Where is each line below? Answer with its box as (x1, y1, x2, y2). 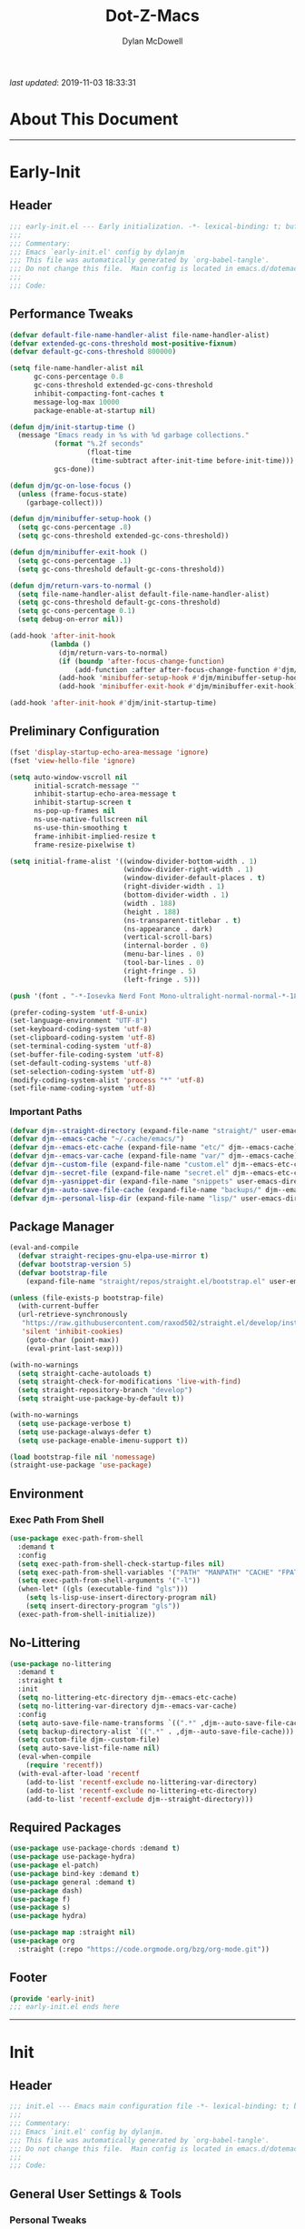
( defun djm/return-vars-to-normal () (9, 581, 152, 590)
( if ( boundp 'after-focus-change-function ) (57, 657, 225, 666)
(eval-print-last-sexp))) (25, 1343, 124, 1353)
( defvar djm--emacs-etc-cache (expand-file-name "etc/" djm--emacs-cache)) (9, 1143, 302, 1152)
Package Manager (9, 1219, 115, 1234)
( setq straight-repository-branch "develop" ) (17, 1386, 193, 1395)
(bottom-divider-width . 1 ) (123, 890, 230, 899)
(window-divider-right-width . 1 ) (123, 865, 254, 874)
